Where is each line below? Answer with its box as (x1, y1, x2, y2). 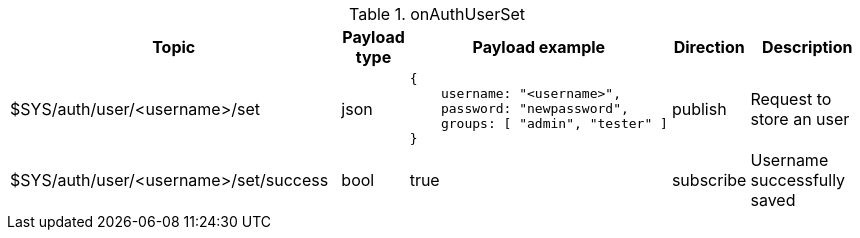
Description (762, 37, 853, 57)
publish (671, 98, 727, 119)
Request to (750, 88, 832, 109)
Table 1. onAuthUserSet (348, 4, 526, 24)
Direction (673, 37, 745, 57)
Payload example (472, 37, 606, 57)
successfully (750, 170, 846, 190)
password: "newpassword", (440, 101, 629, 116)
